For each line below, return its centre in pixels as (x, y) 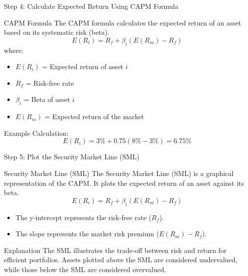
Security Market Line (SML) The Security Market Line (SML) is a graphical (119, 173)
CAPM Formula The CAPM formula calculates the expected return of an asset (123, 22)
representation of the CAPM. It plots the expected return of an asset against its (124, 183)
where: (14, 50)
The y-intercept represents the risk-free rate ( (83, 217)
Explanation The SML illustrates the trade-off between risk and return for (115, 250)
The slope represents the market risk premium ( (87, 234)
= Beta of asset (47, 99)
